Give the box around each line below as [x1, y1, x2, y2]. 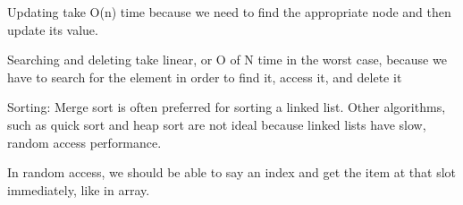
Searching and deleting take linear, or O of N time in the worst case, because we [7, 50, 447, 69]
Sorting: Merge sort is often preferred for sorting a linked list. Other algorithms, [7, 98, 446, 116]
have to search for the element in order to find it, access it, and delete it [7, 67, 402, 86]
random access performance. [7, 132, 162, 151]
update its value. [7, 20, 98, 38]
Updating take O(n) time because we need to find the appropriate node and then [7, 3, 451, 21]
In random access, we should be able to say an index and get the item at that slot [7, 163, 457, 182]
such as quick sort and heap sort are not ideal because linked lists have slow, [7, 115, 426, 133]
